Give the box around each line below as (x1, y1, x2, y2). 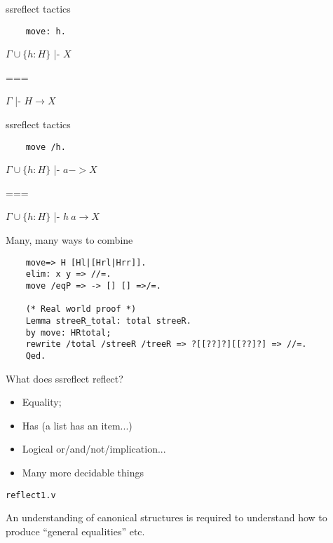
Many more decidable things (22, 465, 144, 479)
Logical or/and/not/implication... (22, 441, 166, 456)
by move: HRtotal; (25, 327, 111, 338)
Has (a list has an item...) (22, 418, 132, 432)
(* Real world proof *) (25, 304, 137, 315)
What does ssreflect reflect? (6, 371, 123, 385)
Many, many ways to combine (6, 233, 133, 247)
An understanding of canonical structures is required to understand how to (6, 510, 327, 525)
